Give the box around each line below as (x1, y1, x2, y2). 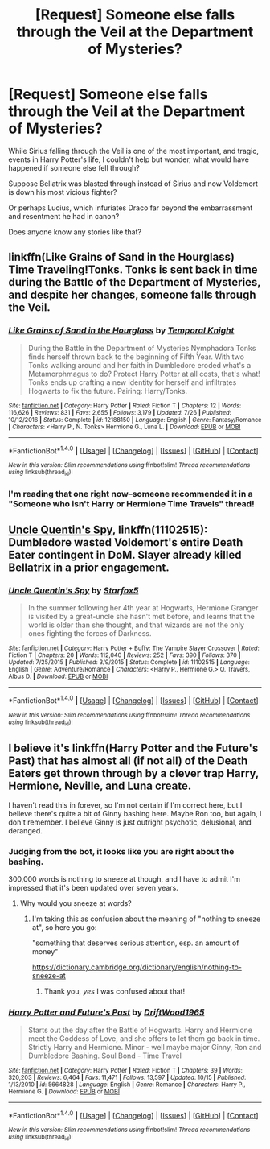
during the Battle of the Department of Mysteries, (8, 275, 261, 289)
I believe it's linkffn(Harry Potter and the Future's (8, 741, 259, 754)
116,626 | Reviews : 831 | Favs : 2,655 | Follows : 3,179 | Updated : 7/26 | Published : (8, 408, 231, 416)
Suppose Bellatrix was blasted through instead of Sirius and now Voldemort (8, 179, 259, 188)
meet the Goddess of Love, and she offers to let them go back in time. (27, 1033, 260, 1044)
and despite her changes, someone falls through (8, 288, 256, 302)
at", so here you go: (31, 923, 97, 932)
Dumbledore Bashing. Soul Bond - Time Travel (27, 1051, 182, 1060)
